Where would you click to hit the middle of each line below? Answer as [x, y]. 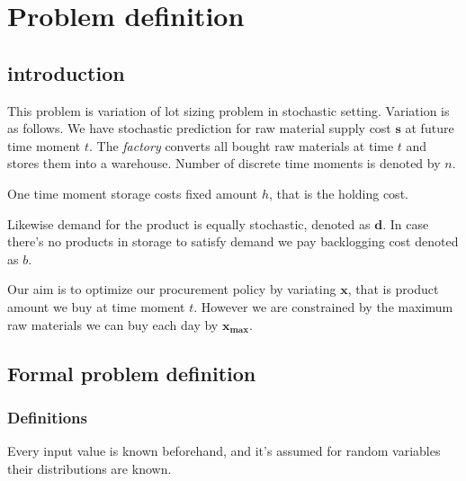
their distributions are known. [90, 468]
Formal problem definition [132, 373]
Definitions [47, 417]
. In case [406, 223]
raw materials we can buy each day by [113, 324]
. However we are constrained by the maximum [323, 306]
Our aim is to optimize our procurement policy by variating [172, 289]
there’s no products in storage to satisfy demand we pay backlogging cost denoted [233, 241]
